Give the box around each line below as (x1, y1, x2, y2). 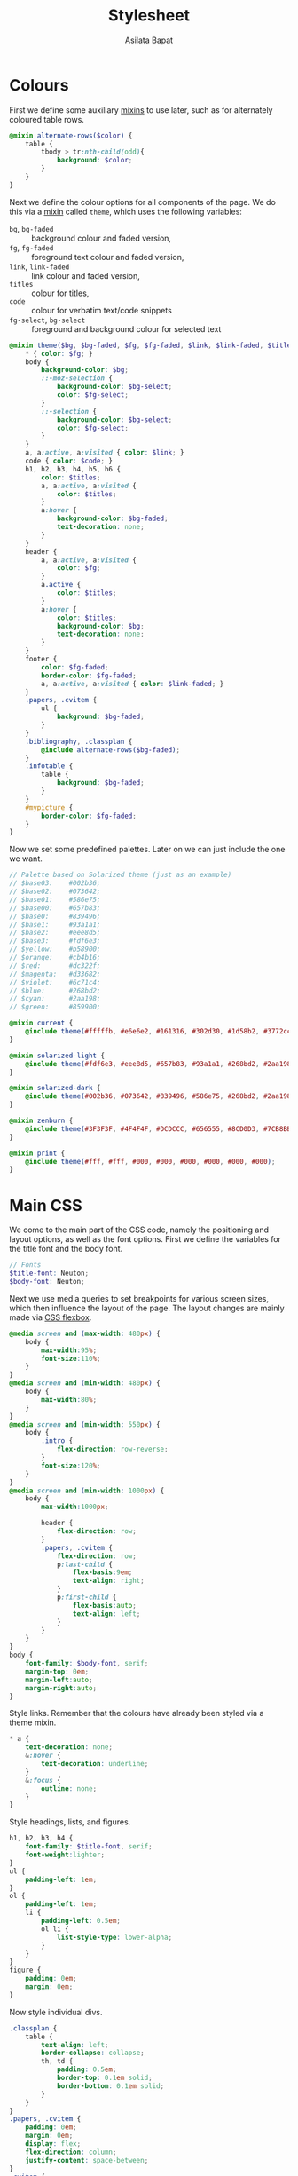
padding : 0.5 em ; (56, 2065, 117, 2074)
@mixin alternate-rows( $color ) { (9, 131, 133, 140)
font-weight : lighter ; (25, 1850, 105, 1859)
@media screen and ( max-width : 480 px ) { (9, 1329, 161, 1338)
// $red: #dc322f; (9, 961, 101, 970)
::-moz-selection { (41, 374, 114, 383)
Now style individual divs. (9, 2006, 103, 2017)
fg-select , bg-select (9, 314, 86, 325)
